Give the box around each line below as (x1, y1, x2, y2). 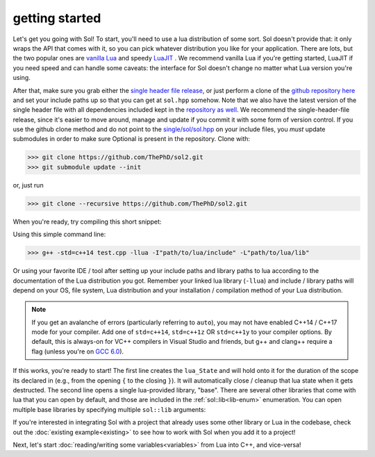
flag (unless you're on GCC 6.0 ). (31, 347, 124, 356)
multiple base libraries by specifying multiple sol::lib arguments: (12, 405, 206, 413)
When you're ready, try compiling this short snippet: (12, 217, 162, 226)
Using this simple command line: (12, 230, 106, 239)
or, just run (12, 181, 44, 189)
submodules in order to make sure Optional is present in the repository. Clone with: (12, 135, 250, 143)
